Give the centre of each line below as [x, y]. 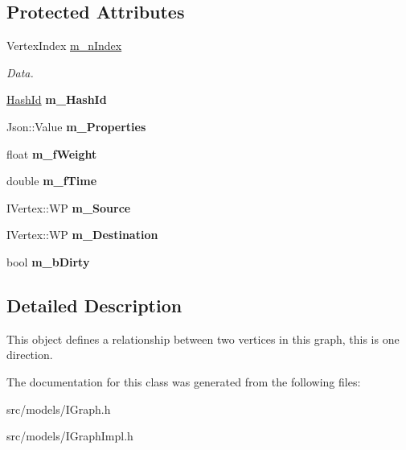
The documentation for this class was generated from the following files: [184, 381]
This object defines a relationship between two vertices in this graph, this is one [203, 339]
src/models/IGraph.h [59, 409]
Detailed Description [94, 305]
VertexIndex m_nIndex [64, 45]
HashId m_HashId [57, 99]
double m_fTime [52, 181]
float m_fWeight [52, 153]
